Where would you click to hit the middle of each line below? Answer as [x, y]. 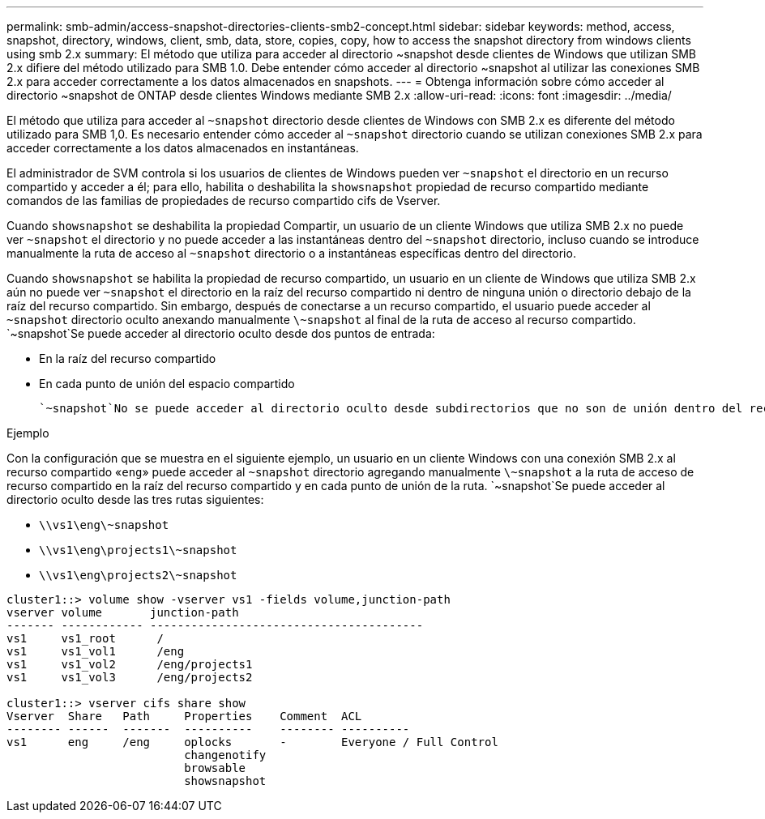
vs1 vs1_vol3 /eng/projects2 [130, 677]
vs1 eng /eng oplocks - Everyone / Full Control [252, 742]
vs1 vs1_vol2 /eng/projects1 [130, 664]
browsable [215, 768]
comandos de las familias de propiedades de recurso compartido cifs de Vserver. [224, 200]
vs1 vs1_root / [85, 638]
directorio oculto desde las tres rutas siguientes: [135, 499]
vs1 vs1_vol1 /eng [96, 651]
